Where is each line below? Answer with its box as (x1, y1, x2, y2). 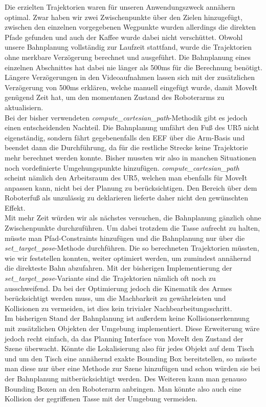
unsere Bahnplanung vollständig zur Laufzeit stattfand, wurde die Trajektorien (5, 42, 252, 52)
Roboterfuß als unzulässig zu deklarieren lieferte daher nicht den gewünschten (5, 192, 248, 203)
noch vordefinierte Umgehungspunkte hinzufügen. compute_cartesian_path (5, 162, 239, 173)
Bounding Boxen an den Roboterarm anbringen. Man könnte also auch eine (5, 383, 241, 394)
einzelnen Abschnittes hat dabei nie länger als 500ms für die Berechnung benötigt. (5, 62, 262, 72)
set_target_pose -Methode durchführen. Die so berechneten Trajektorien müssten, (5, 242, 259, 253)
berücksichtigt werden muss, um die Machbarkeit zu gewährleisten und (5, 293, 226, 303)
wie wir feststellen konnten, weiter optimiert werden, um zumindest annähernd (5, 252, 251, 263)
